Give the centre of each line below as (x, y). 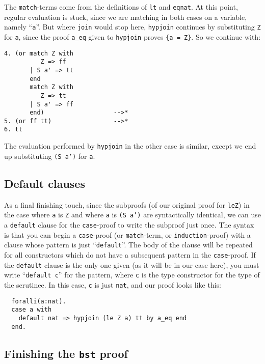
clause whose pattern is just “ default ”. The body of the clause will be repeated (128, 245)
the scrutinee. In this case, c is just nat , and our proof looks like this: (113, 284)
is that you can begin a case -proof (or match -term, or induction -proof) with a (127, 234)
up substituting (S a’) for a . (50, 156)
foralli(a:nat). (39, 301)
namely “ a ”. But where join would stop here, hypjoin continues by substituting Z (132, 27)
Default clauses (45, 183)
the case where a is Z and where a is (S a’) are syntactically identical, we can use (132, 215)
